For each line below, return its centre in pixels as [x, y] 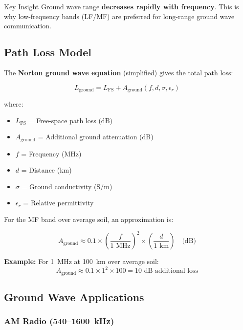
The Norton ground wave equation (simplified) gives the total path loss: [119, 72]
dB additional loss [171, 271]
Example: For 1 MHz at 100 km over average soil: [81, 261]
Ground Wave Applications [74, 297]
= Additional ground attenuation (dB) [96, 137]
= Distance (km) [46, 170]
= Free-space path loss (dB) [71, 120]
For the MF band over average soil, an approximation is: [89, 219]
